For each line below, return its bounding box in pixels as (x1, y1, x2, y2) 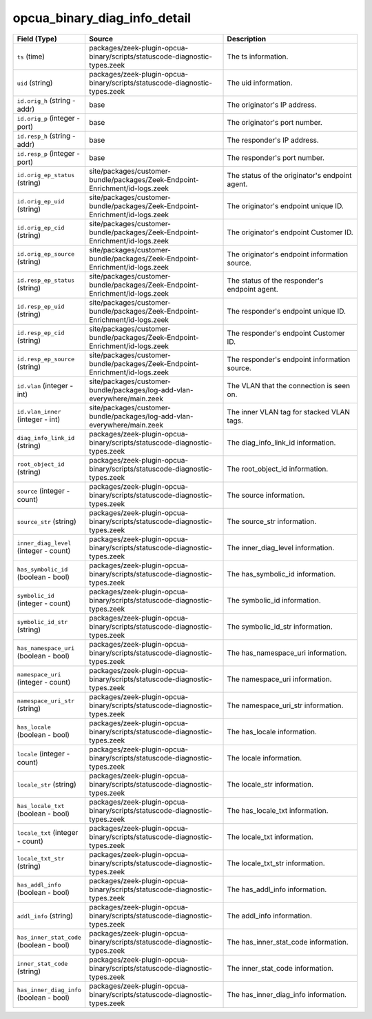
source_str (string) (17, 516, 77, 526)
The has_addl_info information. (227, 885, 327, 894)
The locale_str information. (227, 779, 313, 789)
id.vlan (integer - (17, 381, 74, 390)
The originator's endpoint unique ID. (227, 201, 344, 210)
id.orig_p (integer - (17, 113, 81, 123)
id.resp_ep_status (17, 276, 75, 284)
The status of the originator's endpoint (227, 170, 352, 180)
